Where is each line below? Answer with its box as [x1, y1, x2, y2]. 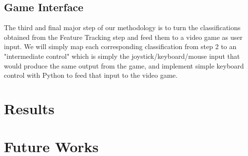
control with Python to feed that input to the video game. [4, 70, 178, 80]
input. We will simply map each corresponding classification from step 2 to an [4, 41, 237, 52]
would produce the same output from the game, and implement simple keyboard [4, 60, 244, 70]
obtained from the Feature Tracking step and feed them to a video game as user [4, 32, 243, 42]
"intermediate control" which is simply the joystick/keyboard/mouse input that [4, 51, 240, 61]
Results [4, 98, 55, 118]
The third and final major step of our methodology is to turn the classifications [4, 22, 241, 33]
